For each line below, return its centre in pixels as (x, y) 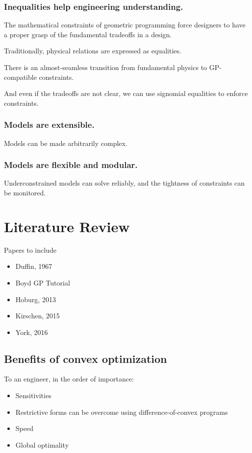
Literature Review (67, 226)
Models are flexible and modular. (71, 165)
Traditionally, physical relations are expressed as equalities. (93, 51)
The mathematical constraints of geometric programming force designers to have (125, 25)
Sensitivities (33, 395)
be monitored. (25, 192)
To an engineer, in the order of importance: (69, 379)
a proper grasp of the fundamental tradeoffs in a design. (88, 34)
